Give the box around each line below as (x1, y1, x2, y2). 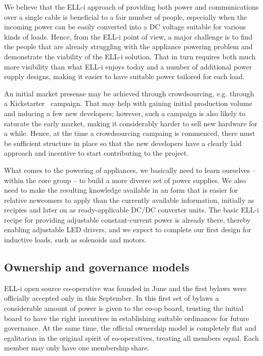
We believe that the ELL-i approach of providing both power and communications (4, 2, 259, 12)
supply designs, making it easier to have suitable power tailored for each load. (4, 71, 245, 82)
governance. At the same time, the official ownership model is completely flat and (4, 323, 256, 333)
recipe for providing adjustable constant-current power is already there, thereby (4, 214, 251, 225)
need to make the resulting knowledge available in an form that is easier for (4, 185, 238, 195)
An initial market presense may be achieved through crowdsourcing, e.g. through (4, 88, 254, 98)
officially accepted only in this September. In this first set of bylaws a (4, 293, 219, 303)
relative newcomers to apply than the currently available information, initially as (4, 194, 254, 205)
